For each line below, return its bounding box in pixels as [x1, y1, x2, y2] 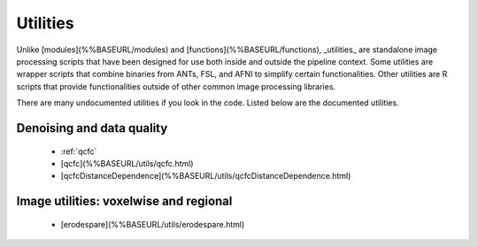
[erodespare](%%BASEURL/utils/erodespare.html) [60, 219, 245, 229]
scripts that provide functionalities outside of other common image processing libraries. [16, 81, 336, 92]
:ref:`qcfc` [60, 146, 97, 157]
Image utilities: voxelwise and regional [16, 194, 233, 209]
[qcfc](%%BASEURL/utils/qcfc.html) [60, 158, 194, 168]
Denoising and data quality [16, 120, 168, 135]
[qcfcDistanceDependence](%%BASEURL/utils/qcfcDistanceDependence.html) [60, 171, 351, 181]
